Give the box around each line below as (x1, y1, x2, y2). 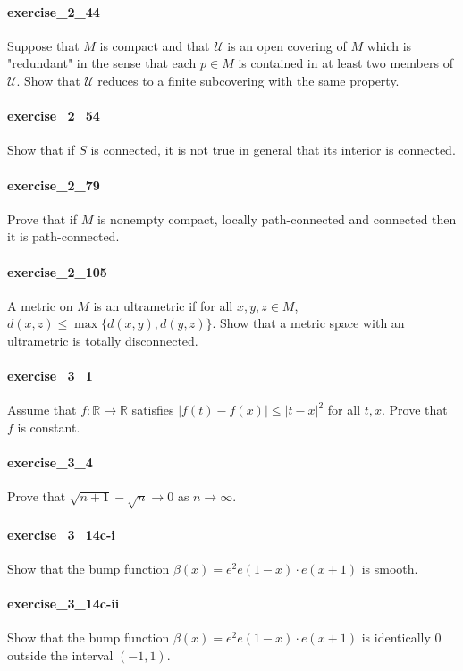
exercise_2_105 (7, 262, 107, 281)
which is (366, 36, 412, 55)
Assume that (7, 400, 77, 419)
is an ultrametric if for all (93, 296, 233, 315)
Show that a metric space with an (220, 314, 405, 332)
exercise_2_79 (7, 175, 100, 194)
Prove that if (7, 209, 78, 228)
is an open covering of (227, 36, 347, 55)
